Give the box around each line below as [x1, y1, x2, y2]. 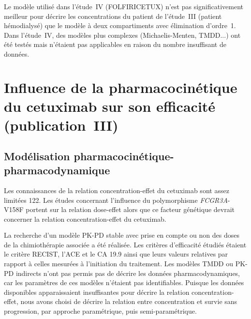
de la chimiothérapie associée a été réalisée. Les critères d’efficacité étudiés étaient [4, 239, 247, 249]
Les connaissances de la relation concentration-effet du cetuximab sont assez [4, 185, 229, 195]
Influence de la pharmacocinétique [4, 77, 237, 97]
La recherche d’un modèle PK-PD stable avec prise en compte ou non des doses [4, 230, 239, 240]
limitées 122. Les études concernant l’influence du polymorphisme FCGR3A [4, 195, 228, 205]
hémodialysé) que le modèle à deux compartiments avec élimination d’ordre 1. [4, 20, 236, 30]
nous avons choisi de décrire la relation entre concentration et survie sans [20, 296, 237, 306]
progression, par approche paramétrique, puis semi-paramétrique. [4, 306, 197, 316]
